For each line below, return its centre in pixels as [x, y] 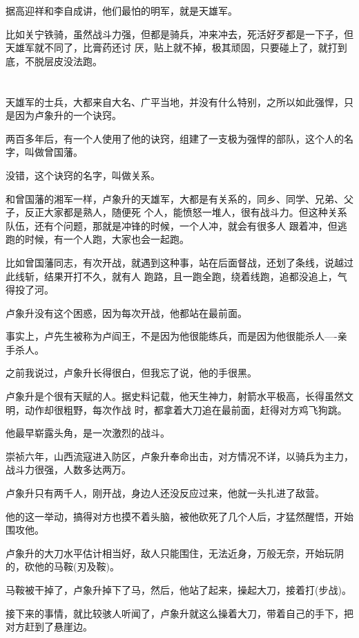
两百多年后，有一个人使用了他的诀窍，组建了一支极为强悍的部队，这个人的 [175, 138]
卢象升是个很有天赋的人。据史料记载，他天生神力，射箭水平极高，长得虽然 [175, 396]
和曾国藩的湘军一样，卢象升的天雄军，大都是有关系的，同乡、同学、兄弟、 [175, 198]
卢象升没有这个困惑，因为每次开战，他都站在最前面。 [126, 312]
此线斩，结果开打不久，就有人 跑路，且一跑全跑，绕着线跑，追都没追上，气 [176, 276]
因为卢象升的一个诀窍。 [68, 115]
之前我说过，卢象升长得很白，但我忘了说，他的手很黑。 [131, 373]
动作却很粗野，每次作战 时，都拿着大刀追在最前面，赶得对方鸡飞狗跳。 [186, 409]
